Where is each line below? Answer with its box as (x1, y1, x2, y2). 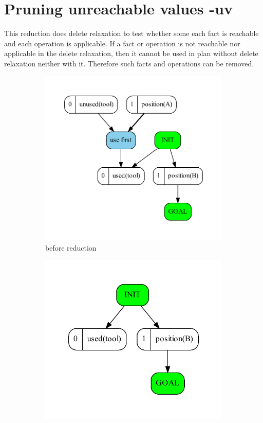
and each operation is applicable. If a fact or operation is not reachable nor (4, 38, 240, 48)
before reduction (45, 242, 97, 253)
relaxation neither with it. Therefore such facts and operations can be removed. (4, 58, 254, 68)
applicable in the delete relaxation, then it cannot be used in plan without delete (4, 48, 258, 59)
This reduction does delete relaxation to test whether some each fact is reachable (4, 28, 259, 39)
